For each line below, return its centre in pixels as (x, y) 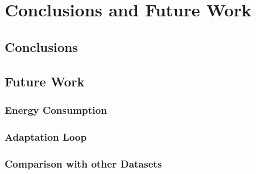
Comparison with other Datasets (83, 163)
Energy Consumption (56, 109)
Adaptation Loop (46, 136)
